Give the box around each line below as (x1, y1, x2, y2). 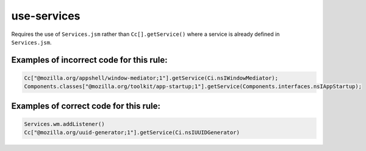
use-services (11, 9, 81, 23)
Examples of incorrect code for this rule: (11, 55, 168, 65)
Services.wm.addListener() (24, 121, 105, 127)
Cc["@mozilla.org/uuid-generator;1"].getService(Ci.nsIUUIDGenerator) (24, 129, 240, 136)
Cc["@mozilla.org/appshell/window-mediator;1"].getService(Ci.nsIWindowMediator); (24, 74, 279, 82)
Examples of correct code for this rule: (11, 100, 161, 111)
